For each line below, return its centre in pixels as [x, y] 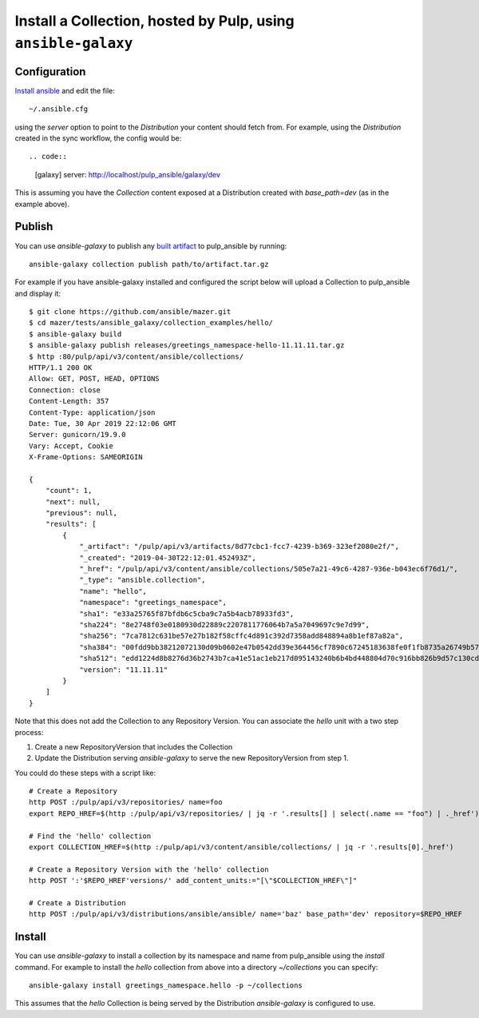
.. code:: [48, 157]
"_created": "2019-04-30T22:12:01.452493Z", [168, 558]
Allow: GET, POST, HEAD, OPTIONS [94, 379]
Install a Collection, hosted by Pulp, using [154, 21]
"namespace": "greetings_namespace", [153, 602]
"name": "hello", [113, 591]
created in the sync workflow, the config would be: [98, 138]
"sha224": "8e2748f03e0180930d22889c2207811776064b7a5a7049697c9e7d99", [225, 624]
